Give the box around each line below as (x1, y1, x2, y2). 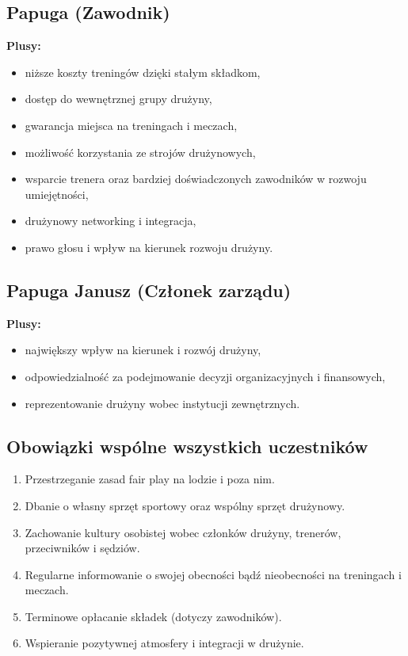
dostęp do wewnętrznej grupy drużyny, (25, 90, 212, 107)
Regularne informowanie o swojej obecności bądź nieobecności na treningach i (25, 566, 402, 582)
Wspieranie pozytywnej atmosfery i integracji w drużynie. (25, 635, 304, 651)
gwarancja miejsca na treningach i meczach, (25, 116, 238, 133)
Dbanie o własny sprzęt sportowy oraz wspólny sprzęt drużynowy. (25, 497, 345, 513)
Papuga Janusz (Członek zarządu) (6, 277, 292, 302)
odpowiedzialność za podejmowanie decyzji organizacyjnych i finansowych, (25, 368, 386, 384)
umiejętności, (25, 185, 89, 202)
